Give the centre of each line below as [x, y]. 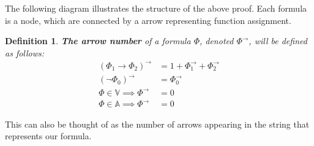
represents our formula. [48, 136]
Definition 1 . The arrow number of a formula [98, 41]
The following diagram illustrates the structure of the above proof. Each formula [156, 8]
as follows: [25, 52]
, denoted [216, 41]
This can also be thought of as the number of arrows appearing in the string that [157, 124]
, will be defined [278, 41]
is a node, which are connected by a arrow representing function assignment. [148, 20]
